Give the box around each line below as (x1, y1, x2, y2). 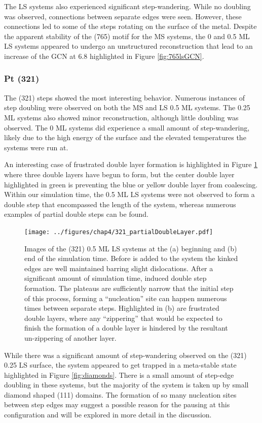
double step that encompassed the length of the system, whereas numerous (4, 199, 236, 209)
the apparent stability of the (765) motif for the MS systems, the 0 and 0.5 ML (4, 30, 250, 41)
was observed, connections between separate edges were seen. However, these (4, 11, 242, 21)
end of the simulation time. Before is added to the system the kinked (24, 253, 238, 264)
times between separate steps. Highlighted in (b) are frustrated (24, 303, 219, 313)
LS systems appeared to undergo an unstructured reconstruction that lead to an (4, 41, 253, 51)
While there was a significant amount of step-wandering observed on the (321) (4, 349, 247, 360)
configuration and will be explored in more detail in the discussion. (4, 409, 212, 420)
